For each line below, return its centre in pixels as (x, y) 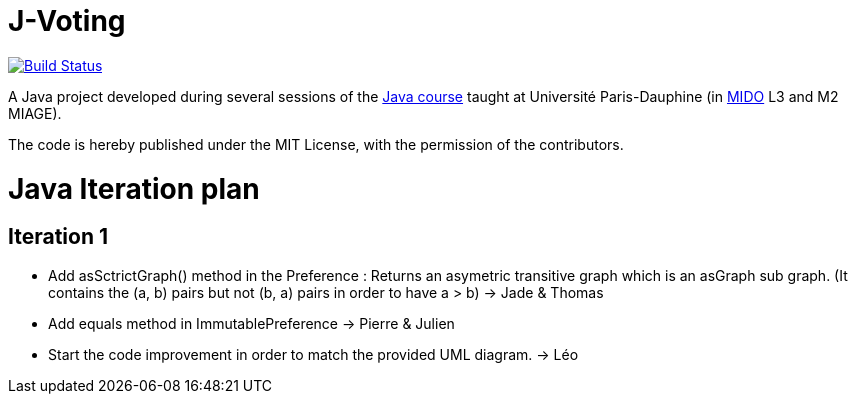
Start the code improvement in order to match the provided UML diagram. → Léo (313, 354)
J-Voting (67, 21)
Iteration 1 (58, 237)
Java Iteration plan (134, 188)
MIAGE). (35, 113)
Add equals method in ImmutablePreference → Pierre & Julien (251, 323)
